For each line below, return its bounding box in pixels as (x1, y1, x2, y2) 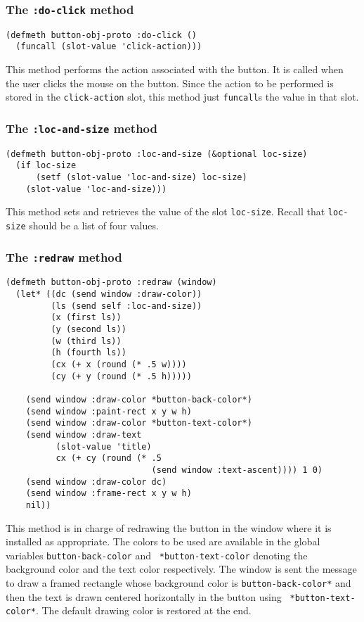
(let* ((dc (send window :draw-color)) (15, 289, 202, 300)
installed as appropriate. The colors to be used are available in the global (6, 534, 320, 549)
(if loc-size (15, 160, 77, 171)
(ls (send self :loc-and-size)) (51, 300, 202, 311)
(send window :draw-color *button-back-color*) (25, 395, 252, 405)
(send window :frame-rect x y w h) (25, 488, 192, 499)
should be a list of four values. (29, 218, 159, 232)
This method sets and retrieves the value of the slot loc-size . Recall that (6, 204, 325, 219)
